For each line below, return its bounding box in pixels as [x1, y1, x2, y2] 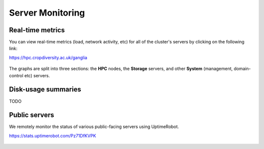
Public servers [9, 111, 54, 119]
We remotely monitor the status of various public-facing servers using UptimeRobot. [9, 124, 179, 129]
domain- [234, 66, 251, 72]
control [9, 72, 24, 78]
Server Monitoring [9, 7, 85, 18]
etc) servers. [24, 72, 50, 78]
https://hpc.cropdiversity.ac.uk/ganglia [9, 54, 88, 61]
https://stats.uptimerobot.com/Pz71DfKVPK [9, 132, 96, 139]
